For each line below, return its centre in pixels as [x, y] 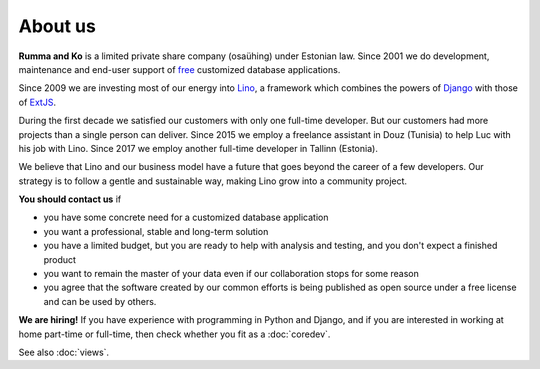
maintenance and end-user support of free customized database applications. [179, 69]
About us [57, 26]
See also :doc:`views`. [64, 352]
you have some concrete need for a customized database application [186, 217]
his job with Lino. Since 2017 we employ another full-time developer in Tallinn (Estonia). [198, 148]
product [60, 259]
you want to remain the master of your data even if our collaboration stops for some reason [231, 274]
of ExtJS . [37, 102]
